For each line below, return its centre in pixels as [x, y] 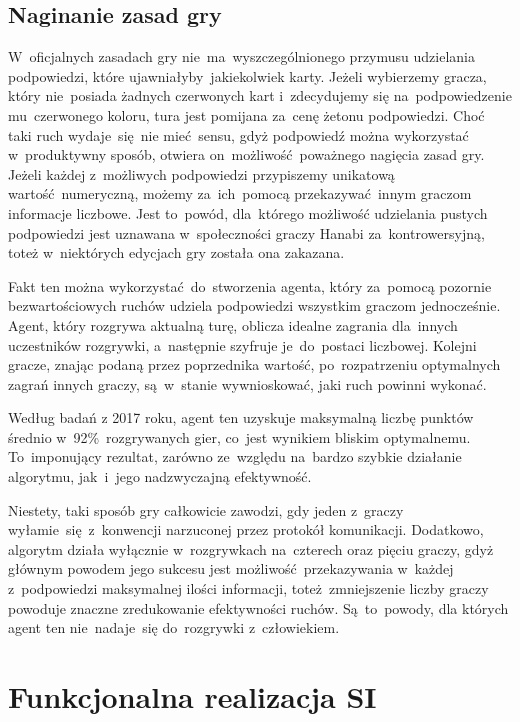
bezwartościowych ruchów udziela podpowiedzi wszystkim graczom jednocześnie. [254, 305]
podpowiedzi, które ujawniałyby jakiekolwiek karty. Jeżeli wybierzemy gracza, [247, 75]
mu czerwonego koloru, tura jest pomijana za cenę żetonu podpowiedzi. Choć [246, 114]
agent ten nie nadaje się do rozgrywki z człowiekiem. [174, 627]
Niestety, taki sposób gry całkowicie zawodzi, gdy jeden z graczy [206, 509]
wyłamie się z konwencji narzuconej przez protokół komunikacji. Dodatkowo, [246, 529]
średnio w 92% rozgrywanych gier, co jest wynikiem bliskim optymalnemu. [239, 436]
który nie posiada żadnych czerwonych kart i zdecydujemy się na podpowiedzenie [260, 95]
